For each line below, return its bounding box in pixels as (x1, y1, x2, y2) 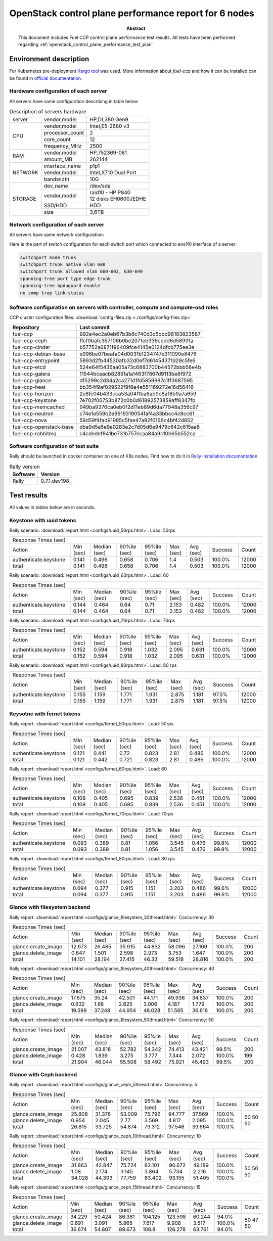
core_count (43, 135, 71, 143)
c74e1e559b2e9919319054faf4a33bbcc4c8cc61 (79, 410, 195, 417)
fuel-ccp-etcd (12, 363, 46, 371)
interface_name (43, 162, 81, 169)
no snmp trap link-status (20, 290, 84, 296)
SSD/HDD (43, 202, 67, 209)
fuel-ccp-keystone (12, 397, 57, 404)
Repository (12, 324, 40, 331)
